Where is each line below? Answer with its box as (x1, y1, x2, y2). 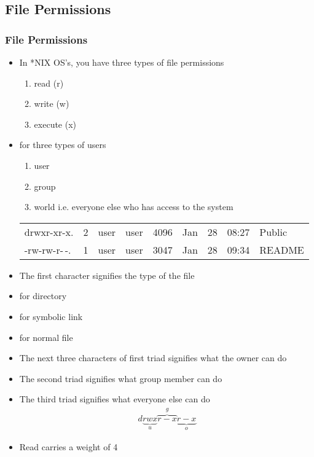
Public (259, 224, 287, 239)
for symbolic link (19, 310, 83, 322)
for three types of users (19, 138, 106, 151)
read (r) (34, 76, 64, 89)
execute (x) (34, 117, 77, 130)
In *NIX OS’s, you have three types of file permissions (19, 56, 224, 68)
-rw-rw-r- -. (24, 242, 71, 257)
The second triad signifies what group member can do (19, 372, 222, 385)
